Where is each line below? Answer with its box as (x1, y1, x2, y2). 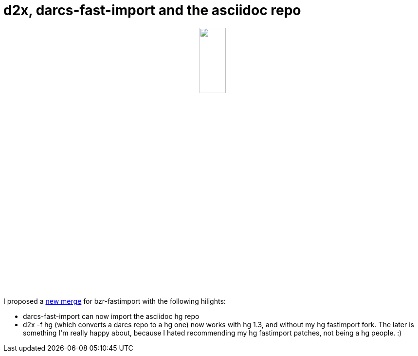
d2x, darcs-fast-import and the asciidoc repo (3, 2, 301, 19)
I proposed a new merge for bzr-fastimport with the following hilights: (3, 297, 226, 305)
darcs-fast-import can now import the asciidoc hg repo (23, 312, 200, 320)
